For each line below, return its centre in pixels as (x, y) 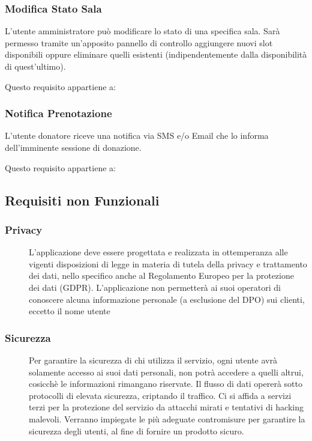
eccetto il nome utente (70, 311)
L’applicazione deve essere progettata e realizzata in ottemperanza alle (158, 252)
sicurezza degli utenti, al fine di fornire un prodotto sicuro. (136, 430)
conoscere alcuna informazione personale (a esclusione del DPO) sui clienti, (167, 299)
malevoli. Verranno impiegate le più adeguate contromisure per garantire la (167, 418)
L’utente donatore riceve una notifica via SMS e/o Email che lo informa (137, 135)
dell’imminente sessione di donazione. (73, 147)
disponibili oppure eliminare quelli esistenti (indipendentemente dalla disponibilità (156, 54)
